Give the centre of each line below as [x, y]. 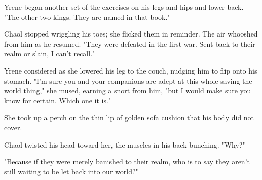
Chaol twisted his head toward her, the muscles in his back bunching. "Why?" [125, 144]
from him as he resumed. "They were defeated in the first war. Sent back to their [130, 43]
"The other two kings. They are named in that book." [87, 16]
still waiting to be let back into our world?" [71, 171]
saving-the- [238, 80]
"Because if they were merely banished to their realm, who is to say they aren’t [127, 161]
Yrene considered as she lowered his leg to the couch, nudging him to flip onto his [131, 70]
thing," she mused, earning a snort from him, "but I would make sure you [137, 91]
